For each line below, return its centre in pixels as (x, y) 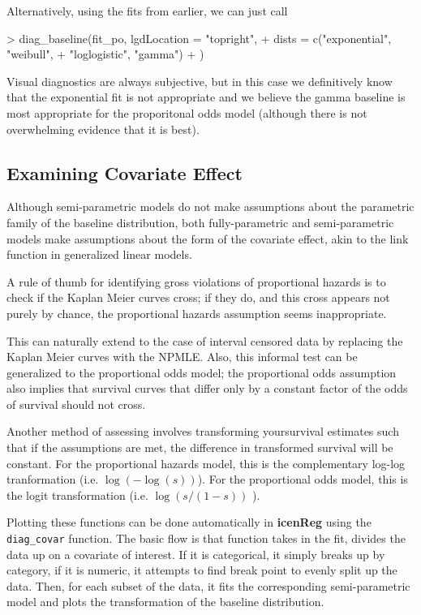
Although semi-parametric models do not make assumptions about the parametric (210, 206)
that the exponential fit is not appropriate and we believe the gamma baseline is (206, 97)
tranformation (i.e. (53, 479)
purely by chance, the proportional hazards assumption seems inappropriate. (197, 313)
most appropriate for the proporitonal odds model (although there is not (187, 112)
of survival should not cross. (76, 404)
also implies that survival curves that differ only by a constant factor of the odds (207, 388)
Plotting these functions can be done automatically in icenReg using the (189, 522)
